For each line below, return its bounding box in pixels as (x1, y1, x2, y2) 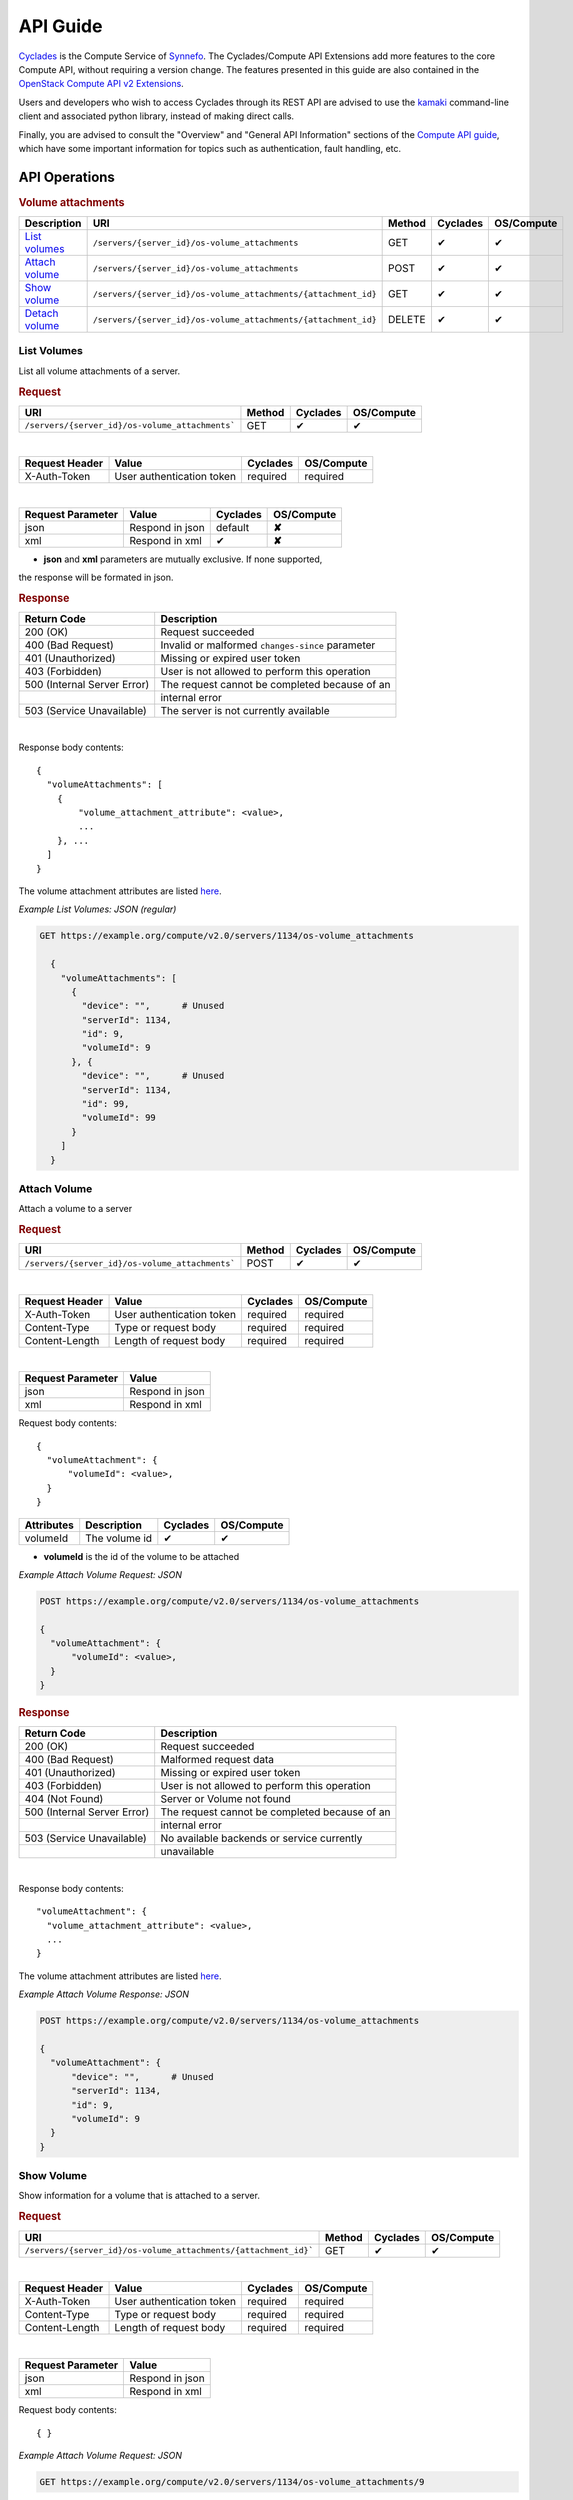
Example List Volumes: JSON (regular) (18, 903, 177, 915)
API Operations (18, 168, 115, 185)
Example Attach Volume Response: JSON (18, 1988, 190, 2000)
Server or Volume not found (160, 1792, 292, 1806)
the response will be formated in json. (18, 571, 174, 584)
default (215, 520, 250, 534)
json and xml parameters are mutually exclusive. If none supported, (43, 553, 323, 565)
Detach (24, 306, 59, 320)
